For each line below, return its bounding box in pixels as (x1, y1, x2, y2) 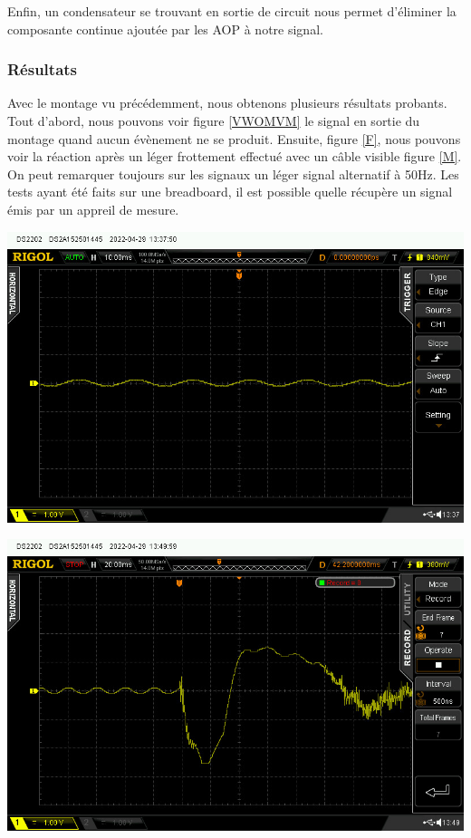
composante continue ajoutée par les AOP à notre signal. (7, 19, 323, 38)
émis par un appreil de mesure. (7, 199, 179, 218)
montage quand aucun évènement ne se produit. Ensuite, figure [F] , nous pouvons (7, 129, 461, 148)
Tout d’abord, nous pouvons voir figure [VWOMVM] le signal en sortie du (7, 111, 420, 130)
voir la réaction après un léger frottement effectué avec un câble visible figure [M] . (7, 147, 462, 166)
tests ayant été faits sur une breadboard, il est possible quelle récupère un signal (7, 182, 453, 201)
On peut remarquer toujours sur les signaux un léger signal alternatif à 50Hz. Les (7, 164, 459, 183)
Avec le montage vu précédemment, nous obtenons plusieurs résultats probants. (7, 93, 447, 112)
